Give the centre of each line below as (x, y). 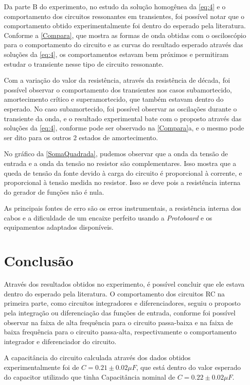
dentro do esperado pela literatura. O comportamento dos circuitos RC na (115, 293)
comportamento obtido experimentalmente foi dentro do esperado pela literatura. (125, 26)
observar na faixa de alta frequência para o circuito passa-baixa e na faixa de (118, 322)
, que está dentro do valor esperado (189, 367)
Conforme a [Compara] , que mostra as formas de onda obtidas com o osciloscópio (125, 35)
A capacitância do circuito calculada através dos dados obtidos (97, 357)
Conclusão (39, 261)
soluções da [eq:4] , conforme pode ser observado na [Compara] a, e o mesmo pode (124, 128)
